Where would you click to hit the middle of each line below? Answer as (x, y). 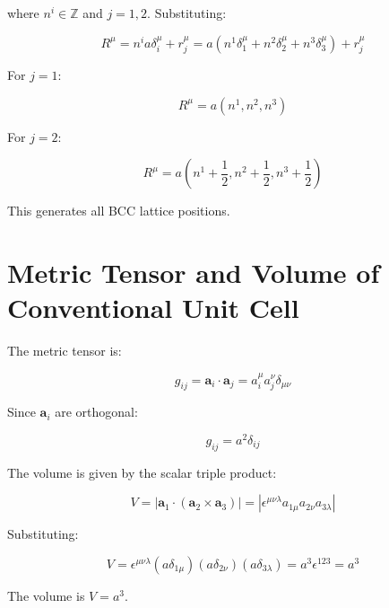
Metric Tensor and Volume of (194, 272)
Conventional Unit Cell (153, 308)
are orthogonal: (96, 412)
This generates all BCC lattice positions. (119, 211)
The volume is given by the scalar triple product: (142, 472)
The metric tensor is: (65, 351)
